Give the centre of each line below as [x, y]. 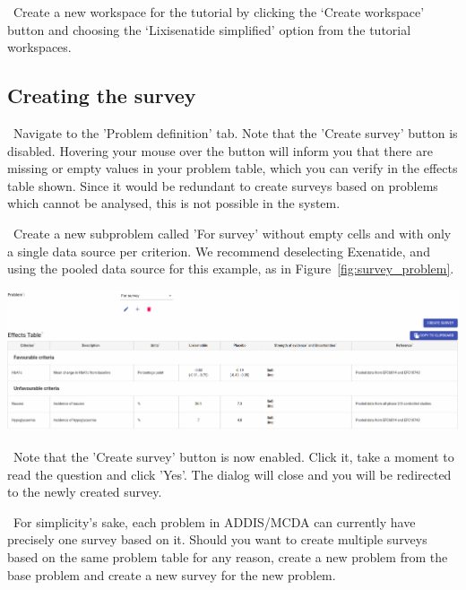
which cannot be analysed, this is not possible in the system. [174, 203]
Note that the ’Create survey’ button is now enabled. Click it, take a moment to [233, 456]
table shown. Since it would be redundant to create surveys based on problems [223, 185]
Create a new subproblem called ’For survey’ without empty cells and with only [232, 233]
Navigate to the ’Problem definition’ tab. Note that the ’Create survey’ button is [235, 132]
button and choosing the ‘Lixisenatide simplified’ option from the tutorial [209, 29]
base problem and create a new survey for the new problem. [172, 574]
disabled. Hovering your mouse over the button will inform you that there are [220, 150]
